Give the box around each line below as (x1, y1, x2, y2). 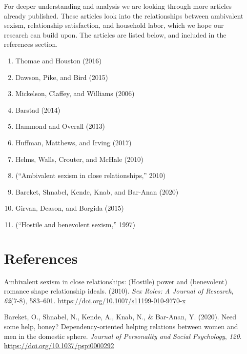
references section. (4, 39, 58, 49)
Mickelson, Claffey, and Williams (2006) (15, 88, 135, 98)
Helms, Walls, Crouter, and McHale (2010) (15, 154, 144, 164)
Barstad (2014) (15, 104, 61, 115)
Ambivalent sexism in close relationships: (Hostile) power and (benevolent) (4, 276, 227, 286)
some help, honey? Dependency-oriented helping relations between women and (4, 321, 238, 331)
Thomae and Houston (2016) (15, 55, 102, 65)
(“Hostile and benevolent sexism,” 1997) (15, 219, 136, 229)
